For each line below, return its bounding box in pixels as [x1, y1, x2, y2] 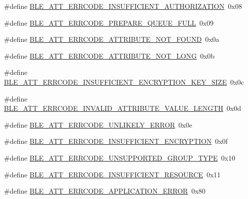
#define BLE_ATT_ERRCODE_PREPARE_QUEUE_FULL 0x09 [4, 17, 213, 28]
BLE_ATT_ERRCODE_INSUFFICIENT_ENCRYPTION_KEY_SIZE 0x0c [4, 76, 244, 87]
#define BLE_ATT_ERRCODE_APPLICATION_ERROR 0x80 [4, 186, 206, 196]
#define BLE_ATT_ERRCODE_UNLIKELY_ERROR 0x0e [4, 119, 192, 130]
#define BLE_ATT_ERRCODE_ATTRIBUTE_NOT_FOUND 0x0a [4, 34, 219, 44]
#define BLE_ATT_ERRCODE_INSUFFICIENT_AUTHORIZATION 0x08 [4, 1, 242, 11]
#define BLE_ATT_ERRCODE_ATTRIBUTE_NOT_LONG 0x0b [4, 50, 215, 61]
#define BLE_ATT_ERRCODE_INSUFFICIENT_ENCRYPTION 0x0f [4, 136, 228, 146]
